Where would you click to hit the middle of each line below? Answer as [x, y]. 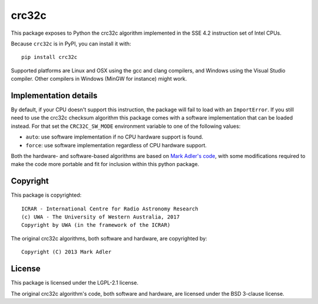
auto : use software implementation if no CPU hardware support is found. [114, 137]
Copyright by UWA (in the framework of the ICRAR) [96, 225]
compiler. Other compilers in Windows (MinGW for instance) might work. [99, 79]
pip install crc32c [49, 57]
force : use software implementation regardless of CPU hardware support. [116, 145]
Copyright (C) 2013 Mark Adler [67, 252]
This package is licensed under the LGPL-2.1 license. [74, 283]
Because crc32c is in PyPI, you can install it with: [71, 44]
